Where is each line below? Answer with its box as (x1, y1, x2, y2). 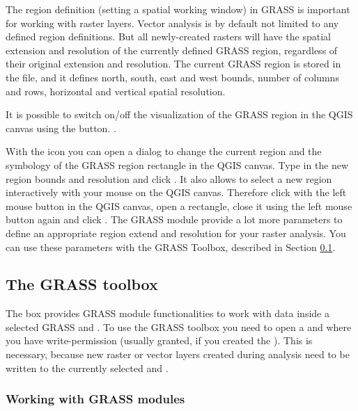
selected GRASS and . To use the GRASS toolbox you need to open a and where (6, 319, 352, 334)
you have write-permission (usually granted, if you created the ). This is (6, 333, 313, 348)
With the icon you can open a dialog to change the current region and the (6, 144, 322, 159)
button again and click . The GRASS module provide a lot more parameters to (6, 212, 343, 227)
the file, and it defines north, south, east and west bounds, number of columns (6, 70, 339, 84)
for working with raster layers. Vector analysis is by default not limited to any (6, 15, 339, 30)
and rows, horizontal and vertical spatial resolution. (6, 83, 226, 98)
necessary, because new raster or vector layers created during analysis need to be (6, 347, 350, 362)
